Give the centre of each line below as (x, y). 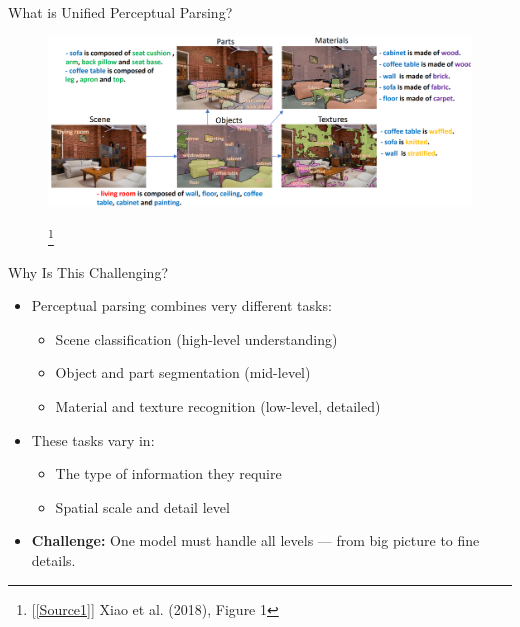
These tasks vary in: (93, 439)
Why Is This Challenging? (88, 271)
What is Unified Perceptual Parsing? (120, 12)
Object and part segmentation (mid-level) (183, 372)
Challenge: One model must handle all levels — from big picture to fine (255, 540)
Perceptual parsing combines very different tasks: (181, 305)
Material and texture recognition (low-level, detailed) (218, 405)
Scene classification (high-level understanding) (196, 338)
